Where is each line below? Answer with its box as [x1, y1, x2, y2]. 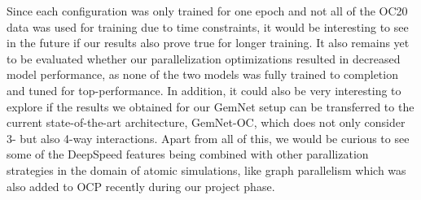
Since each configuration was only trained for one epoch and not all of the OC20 [7, 2, 408, 19]
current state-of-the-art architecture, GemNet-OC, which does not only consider [7, 114, 406, 131]
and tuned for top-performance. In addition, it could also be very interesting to [7, 81, 401, 98]
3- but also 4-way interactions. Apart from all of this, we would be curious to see [7, 129, 410, 146]
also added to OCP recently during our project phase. [7, 177, 275, 194]
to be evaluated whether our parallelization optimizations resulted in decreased [7, 50, 401, 67]
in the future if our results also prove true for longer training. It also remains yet [7, 34, 410, 51]
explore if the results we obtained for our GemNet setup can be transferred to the [7, 98, 414, 115]
